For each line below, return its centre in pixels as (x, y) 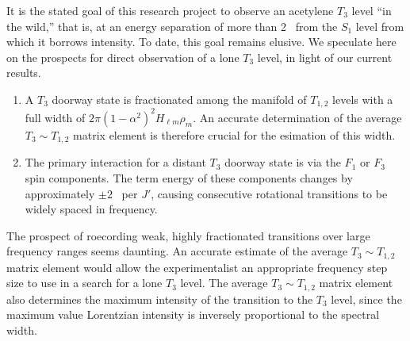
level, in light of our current (325, 57)
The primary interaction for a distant (115, 162)
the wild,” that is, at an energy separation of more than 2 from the (172, 26)
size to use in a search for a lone (84, 283)
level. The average (224, 283)
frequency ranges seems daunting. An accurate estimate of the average (177, 251)
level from (380, 26)
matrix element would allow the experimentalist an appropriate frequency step (197, 267)
